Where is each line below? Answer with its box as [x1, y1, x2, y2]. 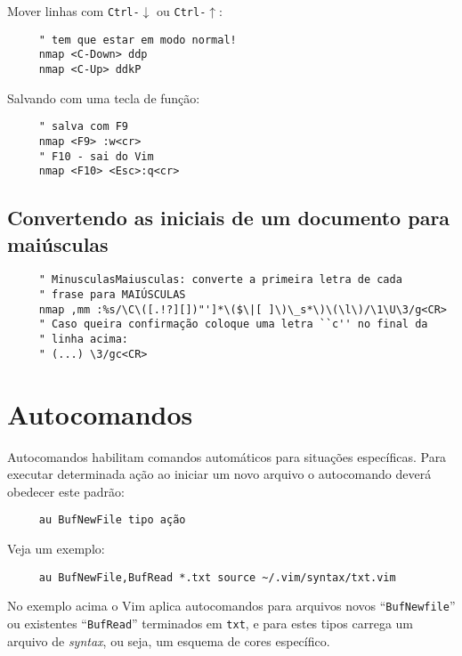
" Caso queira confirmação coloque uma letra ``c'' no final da [38, 318, 428, 331]
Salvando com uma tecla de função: [7, 88, 200, 107]
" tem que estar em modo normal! [38, 33, 237, 46]
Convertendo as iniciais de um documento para [7, 204, 450, 231]
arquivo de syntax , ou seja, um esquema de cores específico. [7, 631, 330, 650]
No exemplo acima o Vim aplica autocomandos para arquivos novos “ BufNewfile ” [7, 596, 456, 615]
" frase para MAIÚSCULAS [38, 288, 186, 302]
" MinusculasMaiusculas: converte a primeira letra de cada [38, 273, 402, 287]
